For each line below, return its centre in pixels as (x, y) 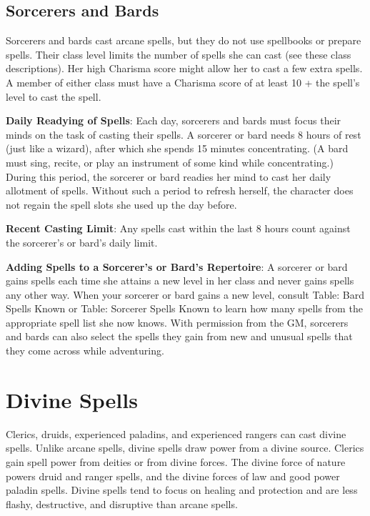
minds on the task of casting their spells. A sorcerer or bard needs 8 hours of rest (184, 134)
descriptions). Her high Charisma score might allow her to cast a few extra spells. (184, 68)
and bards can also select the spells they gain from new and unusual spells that (179, 336)
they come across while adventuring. (85, 351)
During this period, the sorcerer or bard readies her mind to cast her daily (169, 176)
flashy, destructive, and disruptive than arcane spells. (122, 503)
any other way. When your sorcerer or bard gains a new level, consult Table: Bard (185, 294)
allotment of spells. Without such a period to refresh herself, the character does (180, 190)
